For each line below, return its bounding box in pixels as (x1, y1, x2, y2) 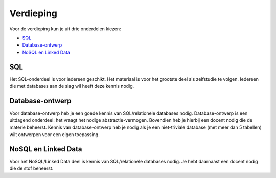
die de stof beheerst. (9, 165, 54, 171)
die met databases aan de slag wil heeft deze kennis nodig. (9, 83, 134, 90)
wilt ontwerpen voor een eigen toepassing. (9, 131, 100, 138)
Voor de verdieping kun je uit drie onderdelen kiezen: (9, 26, 121, 32)
